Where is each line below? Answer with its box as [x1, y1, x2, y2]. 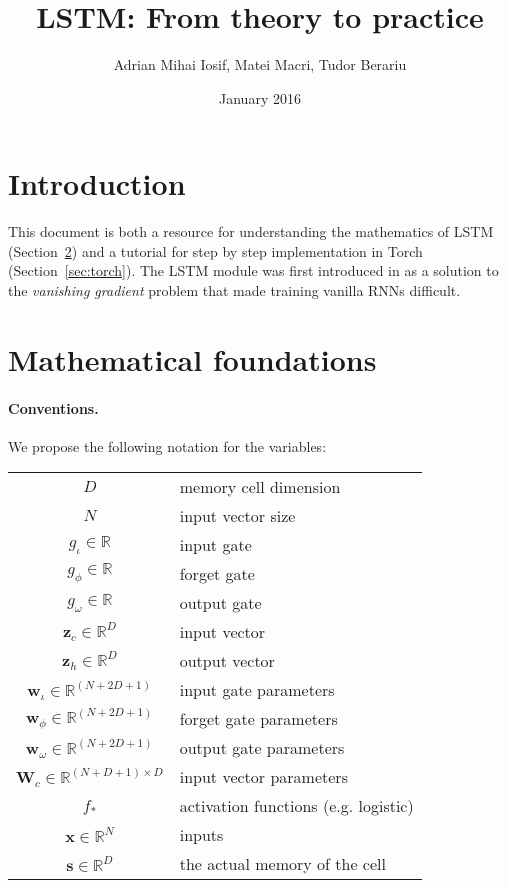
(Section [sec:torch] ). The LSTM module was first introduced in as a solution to [8, 260, 499, 281]
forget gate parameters [179, 707, 338, 731]
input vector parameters [179, 765, 348, 789]
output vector [179, 649, 275, 673]
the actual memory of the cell [179, 852, 386, 876]
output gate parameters [179, 736, 345, 760]
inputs [179, 823, 224, 847]
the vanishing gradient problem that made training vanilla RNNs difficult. [8, 280, 461, 301]
